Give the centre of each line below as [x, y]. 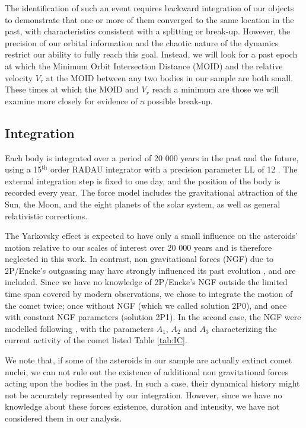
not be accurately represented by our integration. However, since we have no [144, 395]
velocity [19, 77]
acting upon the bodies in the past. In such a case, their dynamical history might [152, 383]
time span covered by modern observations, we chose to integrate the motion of [149, 294]
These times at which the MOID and [72, 89]
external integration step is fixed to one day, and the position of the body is [143, 181]
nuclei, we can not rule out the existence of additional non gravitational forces [147, 371]
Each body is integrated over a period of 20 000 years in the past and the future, [152, 157]
